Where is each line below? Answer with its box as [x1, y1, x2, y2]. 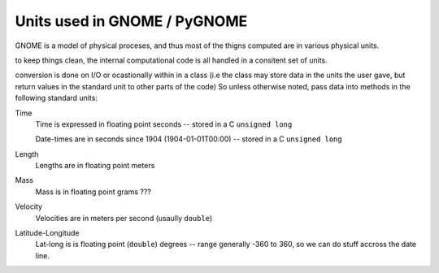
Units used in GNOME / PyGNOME [15, 12, 248, 30]
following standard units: [15, 93, 98, 103]
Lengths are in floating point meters [35, 161, 155, 171]
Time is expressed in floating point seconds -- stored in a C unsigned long [35, 119, 293, 129]
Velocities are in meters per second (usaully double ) [35, 213, 213, 223]
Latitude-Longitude [15, 228, 80, 238]
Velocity [15, 201, 43, 211]
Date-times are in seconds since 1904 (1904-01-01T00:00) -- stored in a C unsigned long [35, 134, 342, 144]
